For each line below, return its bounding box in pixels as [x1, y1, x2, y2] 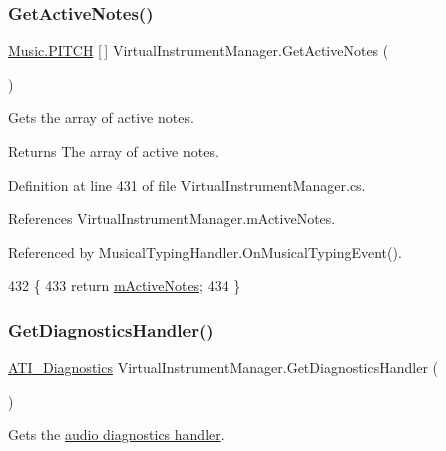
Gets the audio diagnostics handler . [8, 424, 225, 445]
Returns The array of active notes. [8, 141, 219, 161]
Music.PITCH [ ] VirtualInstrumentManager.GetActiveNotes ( [8, 40, 389, 61]
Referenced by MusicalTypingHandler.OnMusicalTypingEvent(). [8, 241, 402, 262]
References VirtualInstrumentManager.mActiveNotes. [8, 208, 336, 229]
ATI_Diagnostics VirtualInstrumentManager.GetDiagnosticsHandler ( [8, 357, 439, 378]
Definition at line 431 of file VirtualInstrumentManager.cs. [8, 174, 366, 195]
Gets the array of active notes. [8, 107, 194, 128]
